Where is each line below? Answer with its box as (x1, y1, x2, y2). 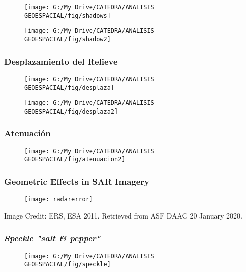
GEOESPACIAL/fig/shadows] (24, 12, 111, 19)
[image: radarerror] (24, 196, 93, 203)
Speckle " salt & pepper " (4, 232, 101, 244)
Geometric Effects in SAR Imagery (4, 175, 150, 187)
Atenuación (4, 127, 51, 139)
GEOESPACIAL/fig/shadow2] (24, 35, 111, 43)
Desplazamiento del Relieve (4, 55, 118, 67)
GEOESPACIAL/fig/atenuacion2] (24, 156, 126, 164)
